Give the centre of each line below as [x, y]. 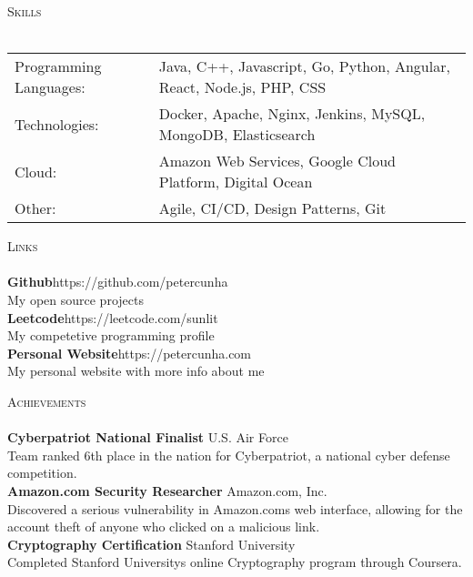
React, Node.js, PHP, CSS [242, 87]
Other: [35, 208]
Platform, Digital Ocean [236, 182]
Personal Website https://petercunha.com [130, 353]
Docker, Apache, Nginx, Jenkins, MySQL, [292, 114]
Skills [25, 11]
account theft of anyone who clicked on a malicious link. [164, 526]
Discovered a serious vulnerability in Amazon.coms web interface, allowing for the [235, 508]
